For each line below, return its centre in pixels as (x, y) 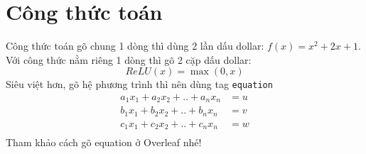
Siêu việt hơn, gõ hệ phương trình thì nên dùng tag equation (139, 84)
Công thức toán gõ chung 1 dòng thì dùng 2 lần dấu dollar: (135, 46)
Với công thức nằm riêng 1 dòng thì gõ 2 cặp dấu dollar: (129, 59)
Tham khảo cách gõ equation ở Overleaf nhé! (104, 142)
